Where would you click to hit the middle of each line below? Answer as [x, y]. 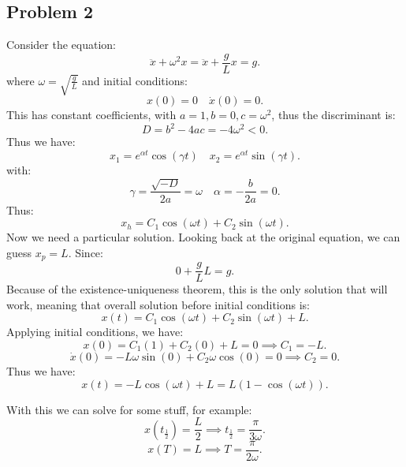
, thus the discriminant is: [333, 115]
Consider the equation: [61, 45]
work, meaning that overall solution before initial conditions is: [158, 304]
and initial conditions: [134, 80]
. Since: [86, 252]
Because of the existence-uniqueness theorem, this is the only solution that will [197, 289]
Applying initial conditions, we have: [95, 332]
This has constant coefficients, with [91, 115]
